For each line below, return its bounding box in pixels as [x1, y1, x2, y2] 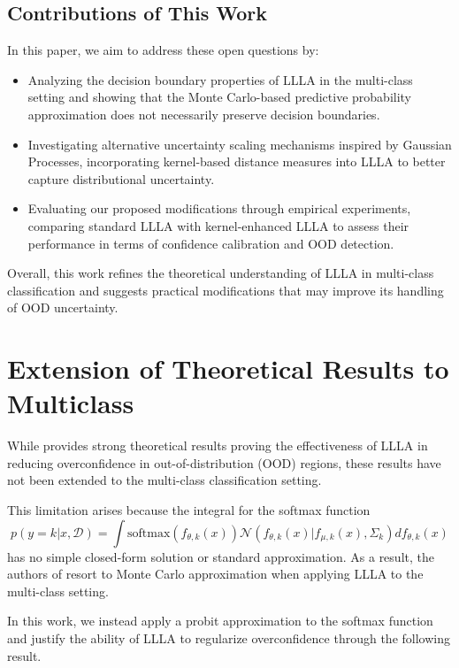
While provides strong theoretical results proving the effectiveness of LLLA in [7, 436, 428, 455]
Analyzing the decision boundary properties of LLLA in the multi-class [27, 70, 413, 88]
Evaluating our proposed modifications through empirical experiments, [27, 199, 411, 218]
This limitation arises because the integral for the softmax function [7, 501, 371, 519]
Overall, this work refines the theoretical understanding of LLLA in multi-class [7, 264, 434, 282]
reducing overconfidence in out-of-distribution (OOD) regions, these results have [7, 453, 441, 472]
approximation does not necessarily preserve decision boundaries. [27, 104, 380, 123]
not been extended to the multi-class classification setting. [7, 471, 322, 489]
